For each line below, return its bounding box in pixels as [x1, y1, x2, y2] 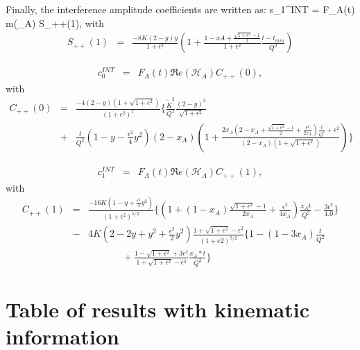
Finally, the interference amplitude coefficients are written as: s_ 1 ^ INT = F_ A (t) [6, 2, 355, 16]
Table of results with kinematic [6, 295, 309, 324]
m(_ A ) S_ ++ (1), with [6, 15, 104, 30]
